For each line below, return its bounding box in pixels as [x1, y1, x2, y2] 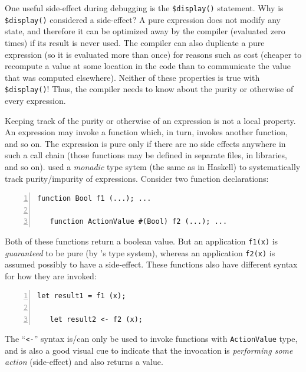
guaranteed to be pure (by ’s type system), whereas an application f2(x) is [5, 246, 275, 259]
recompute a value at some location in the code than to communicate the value [5, 60, 291, 72]
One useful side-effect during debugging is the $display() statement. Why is [5, 2, 284, 14]
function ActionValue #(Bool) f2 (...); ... [50, 217, 228, 226]
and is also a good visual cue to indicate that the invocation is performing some [5, 344, 293, 356]
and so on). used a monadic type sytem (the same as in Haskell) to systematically [5, 160, 301, 172]
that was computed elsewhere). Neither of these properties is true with [5, 71, 260, 83]
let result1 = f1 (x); [37, 292, 126, 301]
